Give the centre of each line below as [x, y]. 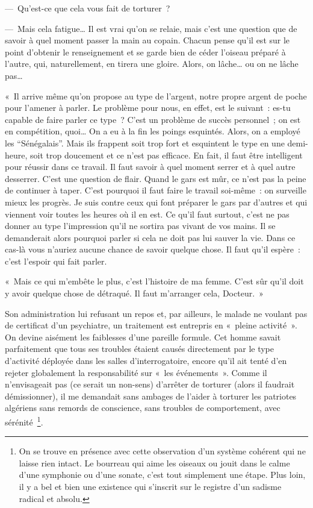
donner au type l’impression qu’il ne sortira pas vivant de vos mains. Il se [140, 226]
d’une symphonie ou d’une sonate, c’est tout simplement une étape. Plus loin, [162, 475]
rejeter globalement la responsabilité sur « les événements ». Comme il [136, 372]
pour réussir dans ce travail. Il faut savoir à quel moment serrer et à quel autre [150, 167]
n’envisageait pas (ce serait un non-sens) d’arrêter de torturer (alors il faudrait [150, 384]
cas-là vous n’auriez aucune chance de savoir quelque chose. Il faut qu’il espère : [153, 249]
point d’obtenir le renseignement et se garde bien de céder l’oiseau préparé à [145, 52]
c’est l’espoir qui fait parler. [56, 261]
